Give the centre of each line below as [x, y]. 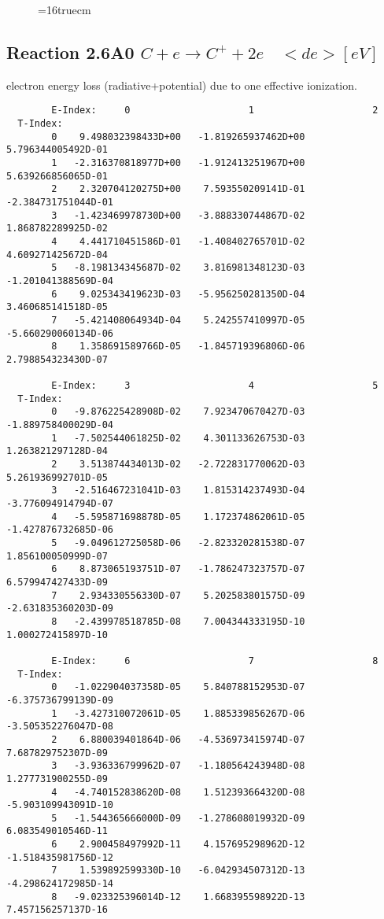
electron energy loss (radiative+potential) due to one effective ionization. [182, 85]
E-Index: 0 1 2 [215, 111]
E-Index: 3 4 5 [215, 386]
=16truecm [65, 9]
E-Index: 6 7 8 [215, 661]
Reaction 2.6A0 [70, 52]
